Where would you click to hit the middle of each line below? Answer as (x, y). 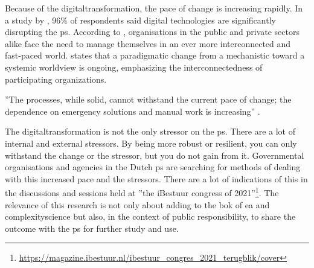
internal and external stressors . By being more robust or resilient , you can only (151, 143)
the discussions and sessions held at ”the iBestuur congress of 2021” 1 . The (142, 192)
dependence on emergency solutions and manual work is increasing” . (133, 111)
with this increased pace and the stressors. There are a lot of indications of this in (156, 178)
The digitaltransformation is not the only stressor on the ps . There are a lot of (150, 131)
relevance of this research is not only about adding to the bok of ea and (137, 204)
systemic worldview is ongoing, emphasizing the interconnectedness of (134, 67)
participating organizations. (56, 79)
